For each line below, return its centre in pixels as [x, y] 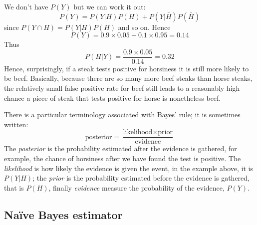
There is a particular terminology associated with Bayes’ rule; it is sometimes [122, 114]
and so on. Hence [144, 27]
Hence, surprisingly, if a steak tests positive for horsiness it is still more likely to [127, 68]
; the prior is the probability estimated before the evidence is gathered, [141, 178]
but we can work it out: [110, 6]
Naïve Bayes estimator [63, 214]
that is [14, 187]
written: [16, 124]
